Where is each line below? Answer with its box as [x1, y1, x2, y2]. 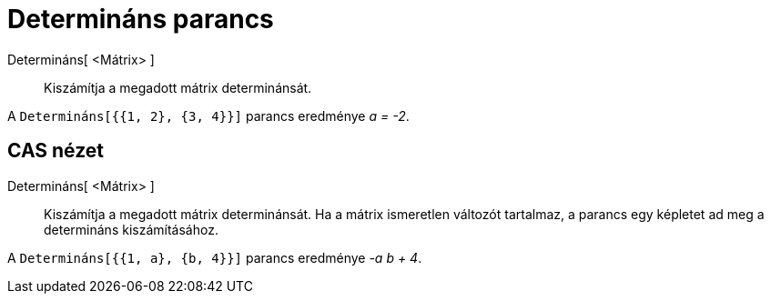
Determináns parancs [7, 4, 274, 35]
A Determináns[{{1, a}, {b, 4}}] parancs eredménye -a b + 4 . [7, 249, 422, 266]
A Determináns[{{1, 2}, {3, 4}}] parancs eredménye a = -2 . [7, 107, 410, 124]
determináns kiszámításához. [44, 221, 218, 237]
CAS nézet [7, 139, 105, 163]
